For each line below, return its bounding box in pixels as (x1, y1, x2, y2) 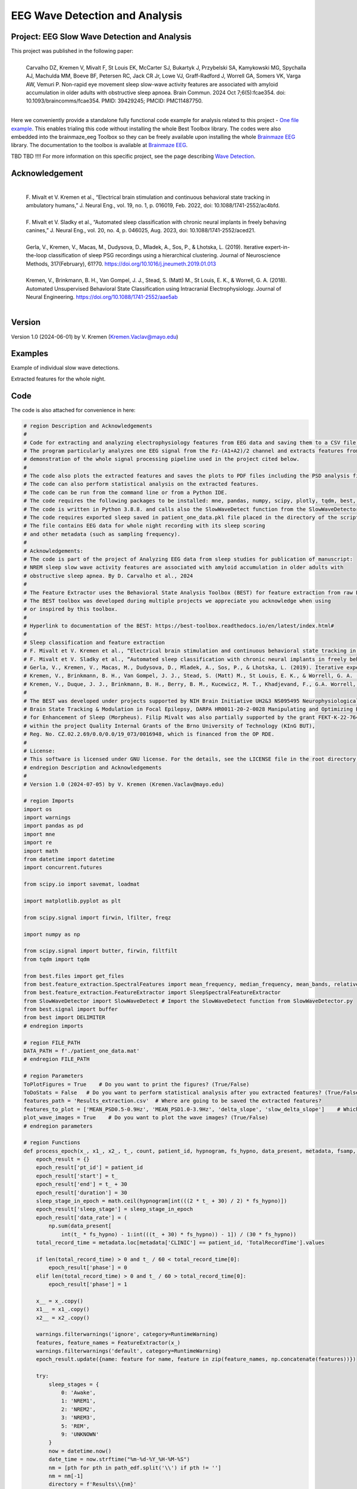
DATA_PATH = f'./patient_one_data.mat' (23, 1048, 140, 1054)
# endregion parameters (23, 1123, 93, 1129)
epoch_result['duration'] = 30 (36, 1189, 127, 1196)
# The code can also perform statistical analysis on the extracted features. (23, 481, 259, 488)
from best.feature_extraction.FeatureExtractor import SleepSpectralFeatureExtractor (23, 989, 281, 996)
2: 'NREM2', (61, 1406, 96, 1413)
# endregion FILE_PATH (23, 1056, 90, 1063)
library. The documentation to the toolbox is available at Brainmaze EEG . (11, 142, 188, 149)
